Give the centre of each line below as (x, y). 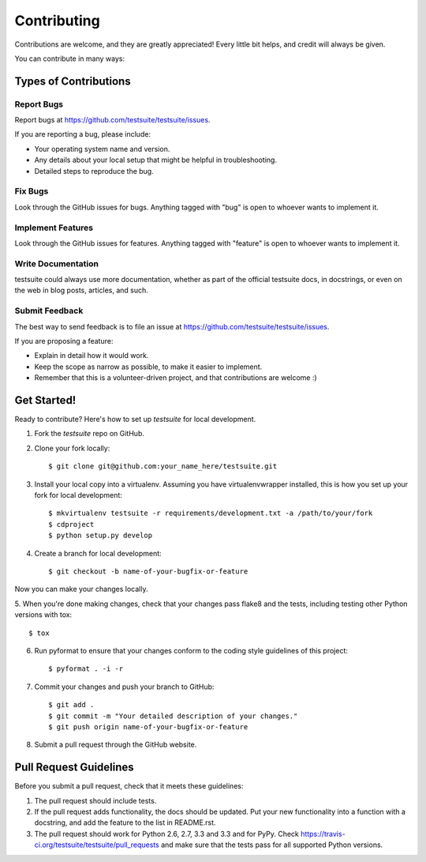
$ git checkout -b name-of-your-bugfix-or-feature (148, 571)
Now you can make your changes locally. (81, 589)
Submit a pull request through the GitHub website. (116, 745)
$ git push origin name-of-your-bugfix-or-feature (148, 726)
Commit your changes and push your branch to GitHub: (124, 687)
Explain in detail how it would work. (92, 356)
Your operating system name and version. (102, 149)
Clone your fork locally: (72, 448)
